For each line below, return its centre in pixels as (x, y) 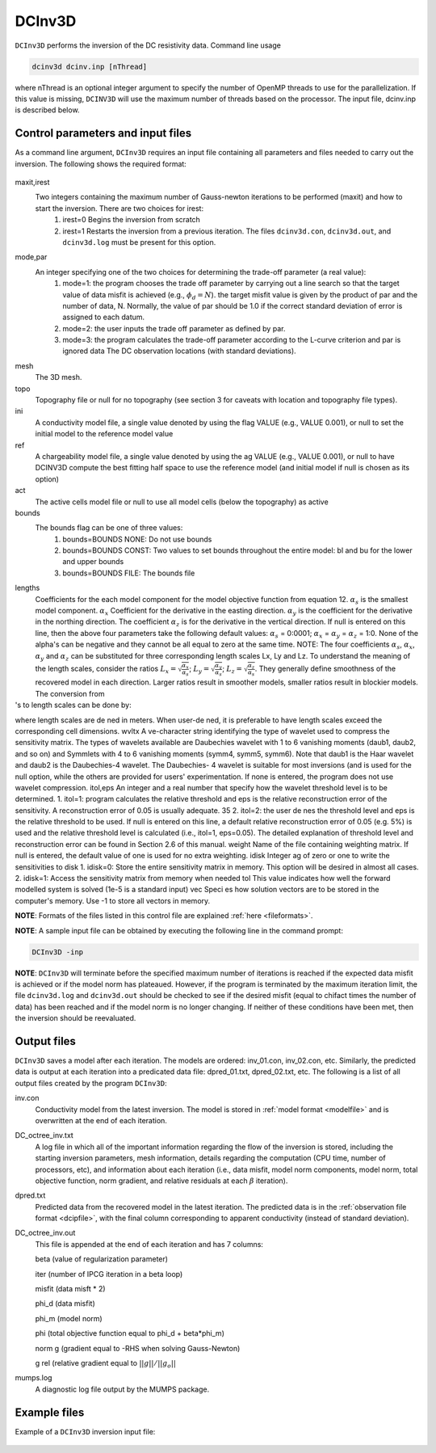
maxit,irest (32, 182)
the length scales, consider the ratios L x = (106, 669)
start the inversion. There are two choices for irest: (119, 208)
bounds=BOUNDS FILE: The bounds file (129, 573)
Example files (50, 1412)
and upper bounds (93, 562)
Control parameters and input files (103, 133)
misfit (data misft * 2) (70, 1289)
